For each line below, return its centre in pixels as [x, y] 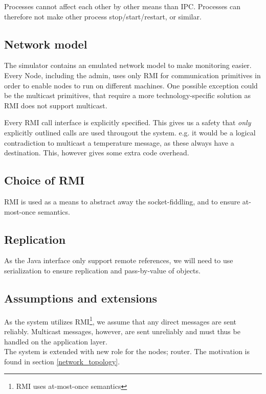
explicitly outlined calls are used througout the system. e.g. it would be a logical [130, 132]
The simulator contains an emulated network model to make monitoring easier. [128, 65]
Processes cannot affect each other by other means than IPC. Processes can [123, 6]
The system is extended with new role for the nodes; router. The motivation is [127, 351]
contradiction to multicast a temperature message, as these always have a [119, 142]
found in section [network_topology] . [62, 361]
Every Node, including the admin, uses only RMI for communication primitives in [132, 75]
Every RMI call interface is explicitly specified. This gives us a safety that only [128, 122]
